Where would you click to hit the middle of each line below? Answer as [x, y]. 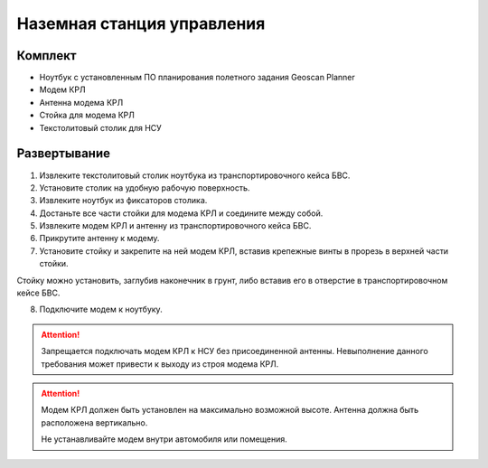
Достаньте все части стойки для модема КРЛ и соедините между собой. [181, 213]
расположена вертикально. [94, 422]
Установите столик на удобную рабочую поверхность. [145, 187]
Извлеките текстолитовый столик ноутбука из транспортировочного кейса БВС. [195, 175]
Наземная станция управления [141, 23]
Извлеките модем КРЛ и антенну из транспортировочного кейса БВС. [175, 226]
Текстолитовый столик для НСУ [100, 127]
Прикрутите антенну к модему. [99, 239]
